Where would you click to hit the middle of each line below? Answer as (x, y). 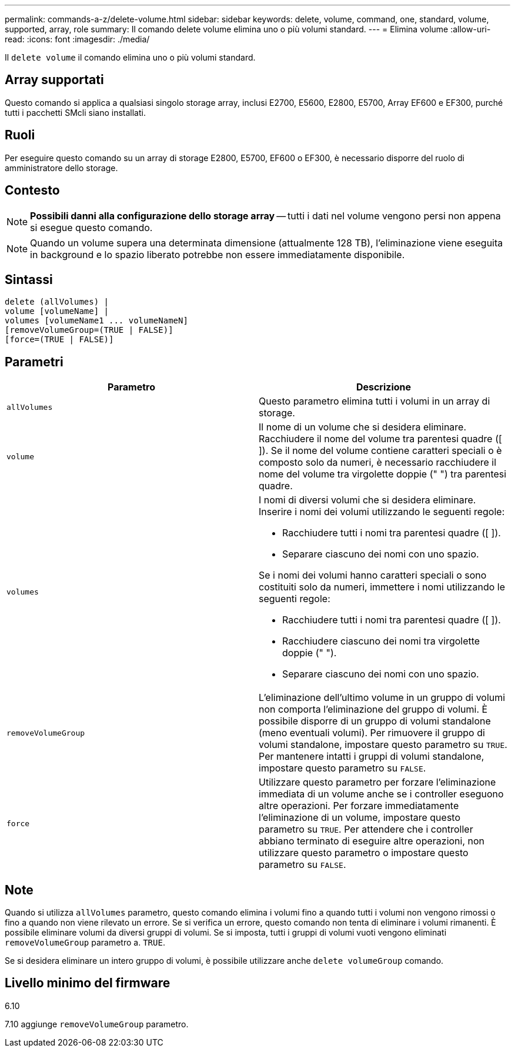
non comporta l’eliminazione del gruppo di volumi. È (373, 709)
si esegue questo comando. (91, 227)
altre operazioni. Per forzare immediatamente (359, 806)
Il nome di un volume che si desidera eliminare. (363, 427)
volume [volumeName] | (57, 311)
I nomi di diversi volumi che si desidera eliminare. (367, 500)
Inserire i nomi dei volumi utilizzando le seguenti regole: (382, 512)
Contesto (32, 191)
